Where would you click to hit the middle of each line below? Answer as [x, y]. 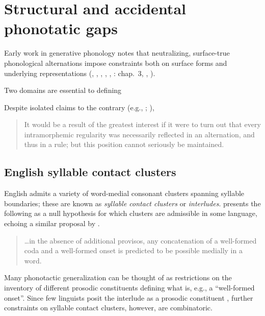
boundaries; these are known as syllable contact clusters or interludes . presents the [132, 203]
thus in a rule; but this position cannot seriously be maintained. [124, 144]
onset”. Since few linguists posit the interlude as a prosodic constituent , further [129, 297]
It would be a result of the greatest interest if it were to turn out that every [142, 124]
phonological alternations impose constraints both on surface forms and [116, 63]
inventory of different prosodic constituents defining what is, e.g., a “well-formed [129, 288]
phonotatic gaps [61, 28]
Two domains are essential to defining [63, 90]
